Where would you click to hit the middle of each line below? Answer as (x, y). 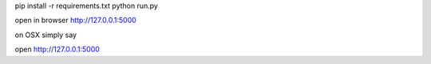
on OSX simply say (46, 35)
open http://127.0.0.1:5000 (57, 49)
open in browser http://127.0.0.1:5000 (76, 21)
